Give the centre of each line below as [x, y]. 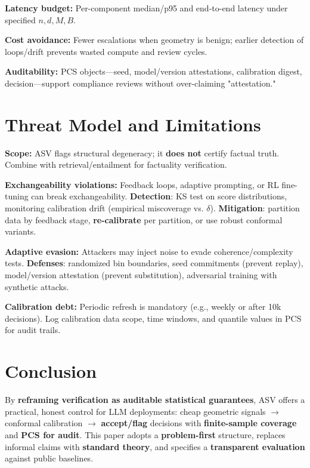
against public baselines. [49, 458]
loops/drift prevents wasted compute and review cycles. [106, 51]
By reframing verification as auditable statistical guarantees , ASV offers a [155, 400]
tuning [17, 196]
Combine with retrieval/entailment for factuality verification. [116, 164]
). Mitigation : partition [255, 208]
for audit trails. [33, 330]
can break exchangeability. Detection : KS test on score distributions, [159, 196]
